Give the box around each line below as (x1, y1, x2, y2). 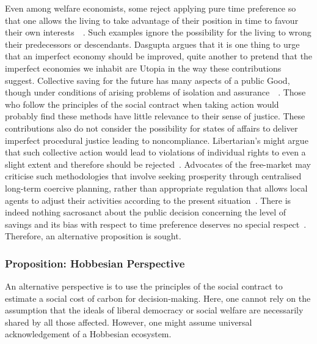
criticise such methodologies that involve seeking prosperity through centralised (5, 170, 302, 182)
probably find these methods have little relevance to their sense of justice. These (5, 110, 305, 122)
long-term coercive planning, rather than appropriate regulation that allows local (5, 181, 308, 194)
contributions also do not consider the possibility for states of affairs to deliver (5, 121, 298, 134)
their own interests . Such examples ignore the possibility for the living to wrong (5, 26, 312, 39)
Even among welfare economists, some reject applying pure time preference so (5, 2, 296, 14)
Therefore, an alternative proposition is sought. (5, 230, 181, 242)
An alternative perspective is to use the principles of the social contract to (5, 280, 283, 293)
